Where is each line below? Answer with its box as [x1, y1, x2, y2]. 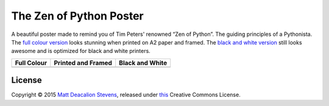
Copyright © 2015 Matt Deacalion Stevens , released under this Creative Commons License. [11, 91, 241, 99]
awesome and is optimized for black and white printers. [11, 48, 150, 55]
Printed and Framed [54, 58, 113, 67]
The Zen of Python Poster [11, 9, 144, 23]
